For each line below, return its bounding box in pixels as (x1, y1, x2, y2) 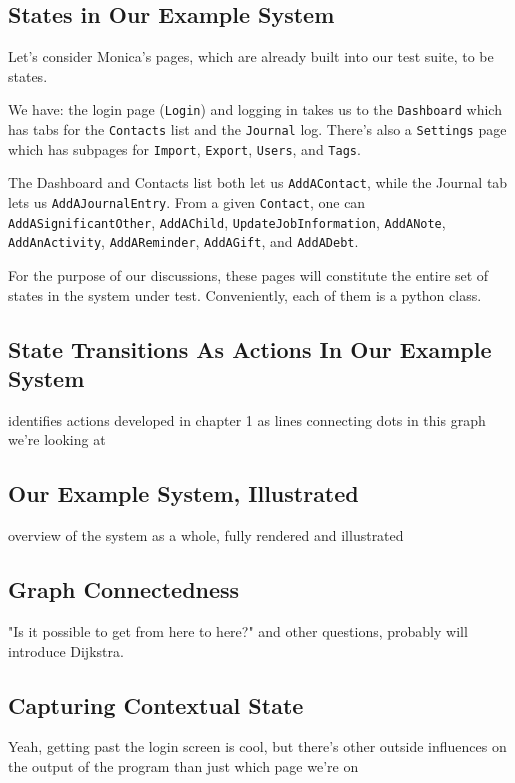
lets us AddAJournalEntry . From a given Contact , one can (8, 192, 366, 213)
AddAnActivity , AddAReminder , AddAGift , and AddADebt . (8, 231, 359, 252)
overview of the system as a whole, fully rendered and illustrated (8, 525, 404, 546)
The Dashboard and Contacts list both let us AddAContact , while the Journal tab (8, 172, 508, 193)
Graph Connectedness (8, 574, 240, 605)
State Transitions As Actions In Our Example (8, 333, 492, 364)
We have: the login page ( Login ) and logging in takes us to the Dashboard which (8, 99, 502, 120)
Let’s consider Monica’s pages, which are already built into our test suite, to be (8, 46, 494, 67)
